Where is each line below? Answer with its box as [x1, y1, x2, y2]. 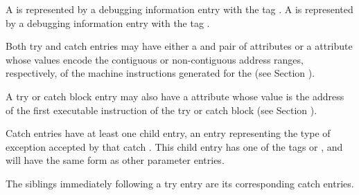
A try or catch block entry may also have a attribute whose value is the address [6, 89, 344, 103]
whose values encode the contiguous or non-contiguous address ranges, [6, 52, 304, 66]
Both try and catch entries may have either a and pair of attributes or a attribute [6, 39, 353, 53]
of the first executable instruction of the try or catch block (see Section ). [6, 102, 317, 117]
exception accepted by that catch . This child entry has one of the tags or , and [6, 139, 343, 154]
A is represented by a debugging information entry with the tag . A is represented [6, 2, 353, 16]
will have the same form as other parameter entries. [6, 153, 225, 167]
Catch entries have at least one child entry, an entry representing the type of [6, 126, 331, 140]
